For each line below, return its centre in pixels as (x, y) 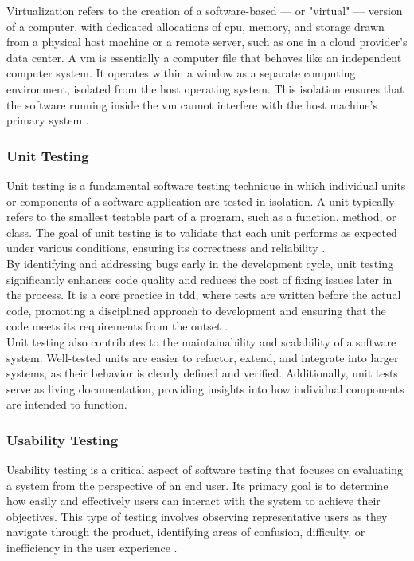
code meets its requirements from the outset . (117, 326)
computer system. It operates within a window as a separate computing (181, 73)
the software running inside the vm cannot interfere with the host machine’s (192, 104)
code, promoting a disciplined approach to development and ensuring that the (196, 310)
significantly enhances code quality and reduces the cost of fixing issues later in (199, 279)
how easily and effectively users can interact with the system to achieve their (193, 501)
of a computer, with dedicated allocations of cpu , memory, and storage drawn (195, 26)
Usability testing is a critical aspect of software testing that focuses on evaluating (205, 470)
